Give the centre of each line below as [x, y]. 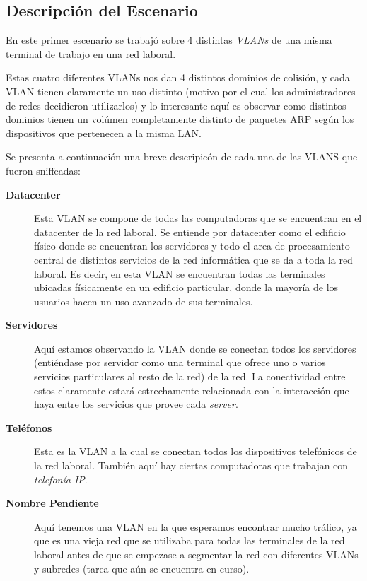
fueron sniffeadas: [43, 170]
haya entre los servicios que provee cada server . [136, 404]
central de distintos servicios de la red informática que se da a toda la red [193, 259]
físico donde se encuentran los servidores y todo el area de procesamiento [192, 246]
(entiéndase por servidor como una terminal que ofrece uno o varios [180, 362]
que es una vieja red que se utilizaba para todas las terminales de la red [190, 540]
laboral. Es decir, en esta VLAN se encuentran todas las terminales [180, 273]
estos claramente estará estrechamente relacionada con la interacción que [192, 390]
